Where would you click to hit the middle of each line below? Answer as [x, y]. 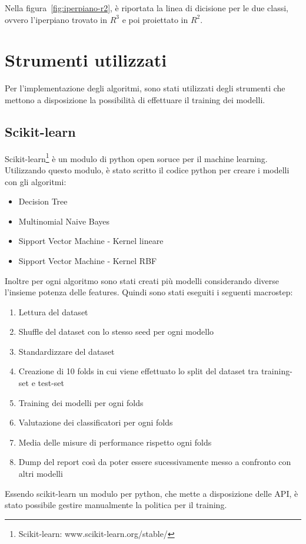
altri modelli [41, 474]
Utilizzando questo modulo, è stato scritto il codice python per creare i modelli [147, 169]
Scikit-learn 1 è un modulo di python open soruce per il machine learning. [136, 157]
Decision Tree [43, 201]
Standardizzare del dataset [66, 351]
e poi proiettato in [155, 19]
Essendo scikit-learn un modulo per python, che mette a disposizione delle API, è [152, 493]
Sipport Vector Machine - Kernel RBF [88, 260]
